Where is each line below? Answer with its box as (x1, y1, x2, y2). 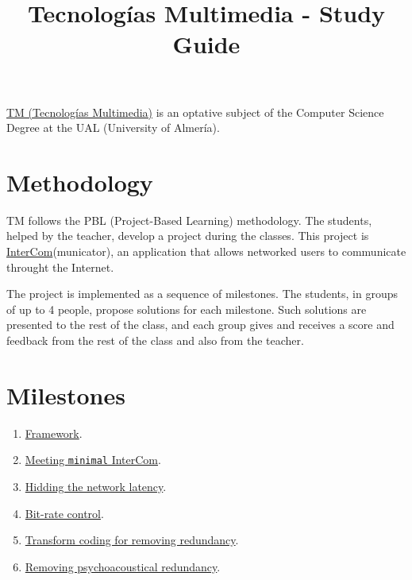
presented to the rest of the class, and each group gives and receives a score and (6, 316, 395, 333)
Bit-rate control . (25, 505, 104, 521)
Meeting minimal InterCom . (25, 451, 161, 468)
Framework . (25, 424, 83, 441)
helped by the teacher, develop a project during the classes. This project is (6, 227, 369, 244)
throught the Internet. (6, 258, 114, 275)
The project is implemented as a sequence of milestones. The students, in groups (6, 285, 398, 302)
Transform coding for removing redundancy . (25, 532, 239, 548)
